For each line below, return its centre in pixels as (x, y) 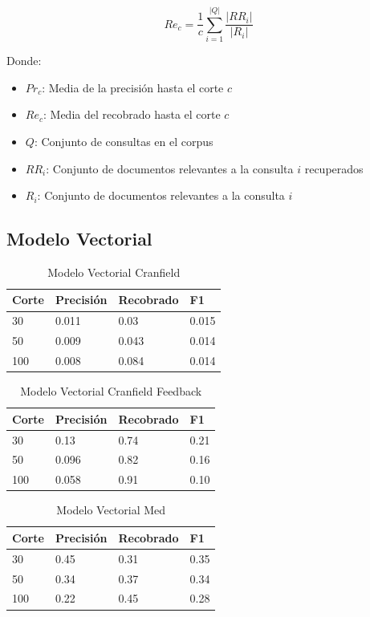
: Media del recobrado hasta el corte (132, 114)
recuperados (334, 168)
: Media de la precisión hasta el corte (133, 87)
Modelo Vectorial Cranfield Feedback (111, 391)
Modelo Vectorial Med (111, 510)
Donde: (24, 61)
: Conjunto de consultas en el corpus (124, 141)
